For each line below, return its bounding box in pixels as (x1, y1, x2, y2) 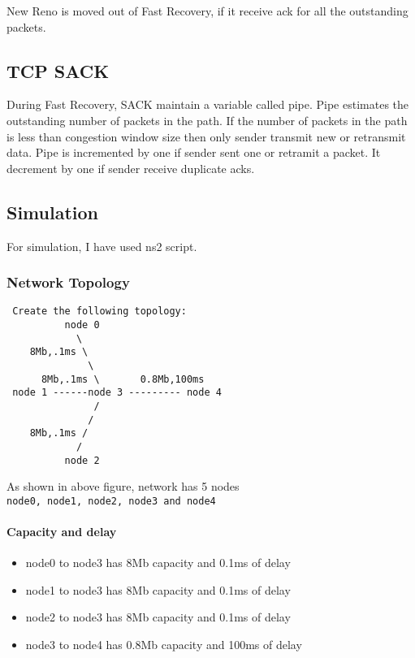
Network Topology (6, 272, 130, 292)
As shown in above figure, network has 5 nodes (6, 478, 240, 495)
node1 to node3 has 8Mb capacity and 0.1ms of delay (25, 581, 291, 598)
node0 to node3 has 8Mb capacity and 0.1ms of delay (25, 554, 291, 571)
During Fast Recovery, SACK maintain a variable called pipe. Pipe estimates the (6, 96, 409, 113)
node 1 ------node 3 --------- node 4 (12, 387, 222, 399)
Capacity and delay (6, 523, 117, 540)
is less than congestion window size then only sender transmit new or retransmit (6, 128, 406, 145)
